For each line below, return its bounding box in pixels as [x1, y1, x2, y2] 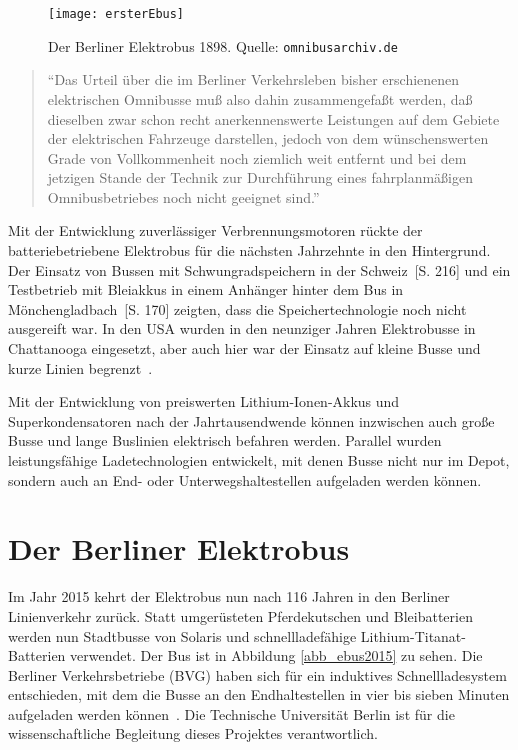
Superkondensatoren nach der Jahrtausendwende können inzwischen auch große [8, 410, 495, 431]
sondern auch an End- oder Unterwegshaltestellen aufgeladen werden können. [8, 469, 482, 490]
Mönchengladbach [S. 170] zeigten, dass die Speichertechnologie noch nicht [8, 298, 467, 319]
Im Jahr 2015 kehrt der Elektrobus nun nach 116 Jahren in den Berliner [8, 586, 450, 607]
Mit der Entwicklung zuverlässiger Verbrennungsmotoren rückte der [8, 220, 423, 241]
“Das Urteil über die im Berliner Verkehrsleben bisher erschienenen [47, 69, 460, 90]
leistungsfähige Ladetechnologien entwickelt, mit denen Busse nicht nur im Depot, [8, 450, 510, 470]
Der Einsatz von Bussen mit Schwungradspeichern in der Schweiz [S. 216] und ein [8, 259, 511, 280]
